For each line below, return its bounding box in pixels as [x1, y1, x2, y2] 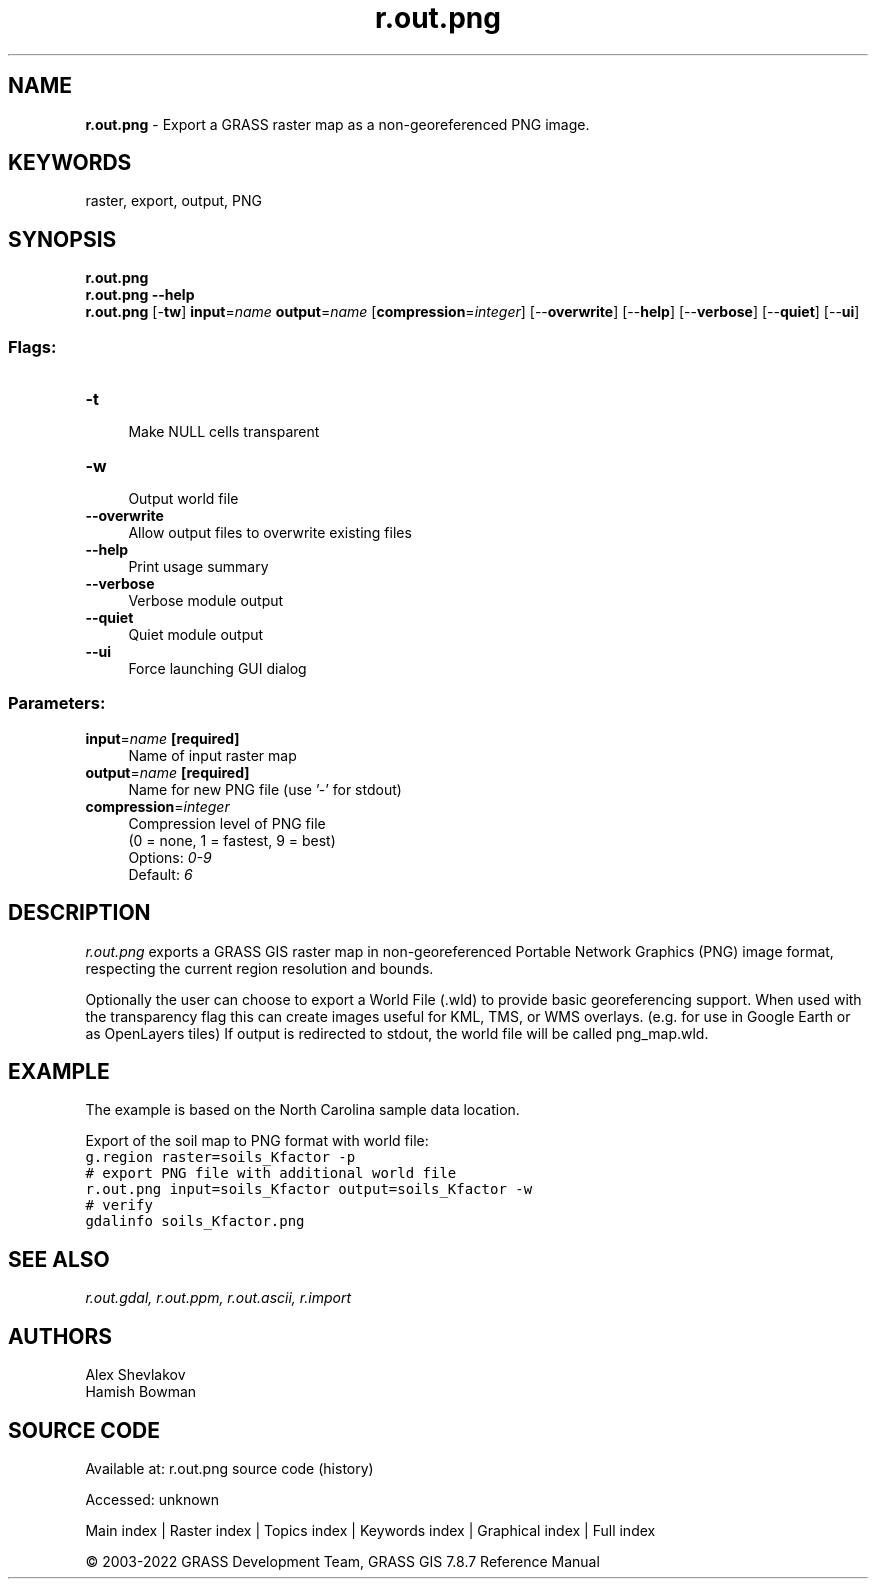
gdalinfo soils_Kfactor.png [85, 1213, 305, 1230]
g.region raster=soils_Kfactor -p [85, 1149, 356, 1166]
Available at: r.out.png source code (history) [85, 1460, 374, 1477]
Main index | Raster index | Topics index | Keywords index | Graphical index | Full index [85, 1522, 656, 1539]
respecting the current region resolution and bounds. [85, 959, 434, 977]
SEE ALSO [8, 1246, 110, 1272]
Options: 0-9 [128, 848, 212, 866]
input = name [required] [85, 729, 240, 747]
